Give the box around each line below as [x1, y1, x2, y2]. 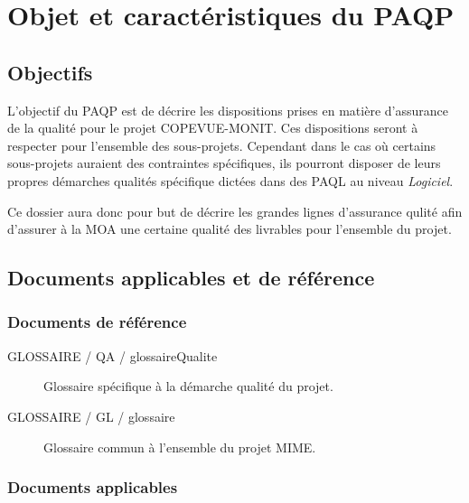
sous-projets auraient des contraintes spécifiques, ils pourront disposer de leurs [7, 154, 441, 172]
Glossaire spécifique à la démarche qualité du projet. [43, 377, 333, 396]
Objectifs [7, 58, 93, 86]
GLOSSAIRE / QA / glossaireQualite [7, 346, 218, 365]
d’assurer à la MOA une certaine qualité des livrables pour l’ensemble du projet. [7, 219, 452, 238]
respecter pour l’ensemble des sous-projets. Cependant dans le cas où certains [7, 135, 436, 154]
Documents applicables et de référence [7, 264, 375, 292]
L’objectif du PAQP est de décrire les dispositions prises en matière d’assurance [7, 100, 448, 119]
